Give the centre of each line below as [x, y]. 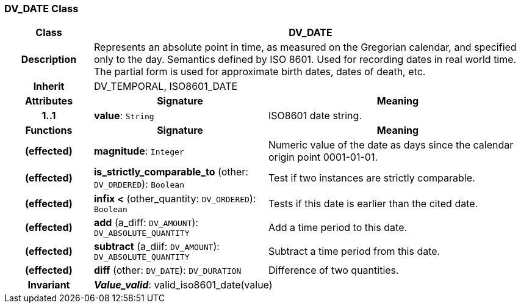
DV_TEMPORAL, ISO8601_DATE [166, 86]
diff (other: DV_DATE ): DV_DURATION [167, 270]
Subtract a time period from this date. [354, 251]
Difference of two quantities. [333, 270]
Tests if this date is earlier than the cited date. [373, 203]
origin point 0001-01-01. [323, 157]
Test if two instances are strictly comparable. [372, 178]
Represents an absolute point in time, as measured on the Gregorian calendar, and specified [305, 47]
